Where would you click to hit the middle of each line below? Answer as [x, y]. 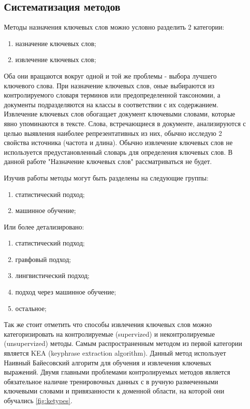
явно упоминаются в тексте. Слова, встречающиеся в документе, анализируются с [125, 123]
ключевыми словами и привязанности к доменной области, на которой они [114, 391]
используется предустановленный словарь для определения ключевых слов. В [118, 152]
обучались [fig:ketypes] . [38, 401]
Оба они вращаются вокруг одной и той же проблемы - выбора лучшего [110, 75]
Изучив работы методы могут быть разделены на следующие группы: [106, 177]
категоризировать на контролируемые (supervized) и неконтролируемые [110, 334]
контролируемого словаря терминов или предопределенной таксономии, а [112, 95]
